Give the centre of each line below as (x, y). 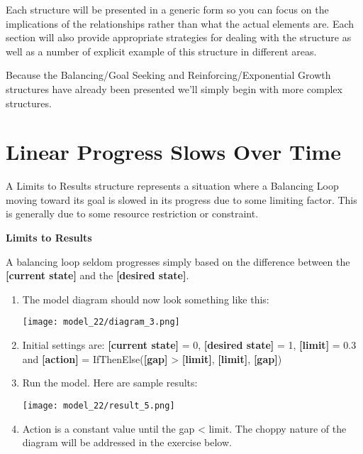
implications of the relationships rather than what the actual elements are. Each (180, 23)
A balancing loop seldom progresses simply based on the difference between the (178, 261)
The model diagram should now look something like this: (146, 299)
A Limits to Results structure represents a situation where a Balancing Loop (172, 186)
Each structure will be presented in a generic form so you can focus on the (167, 9)
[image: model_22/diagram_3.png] (101, 322)
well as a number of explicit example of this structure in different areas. (161, 51)
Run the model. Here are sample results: (110, 383)
